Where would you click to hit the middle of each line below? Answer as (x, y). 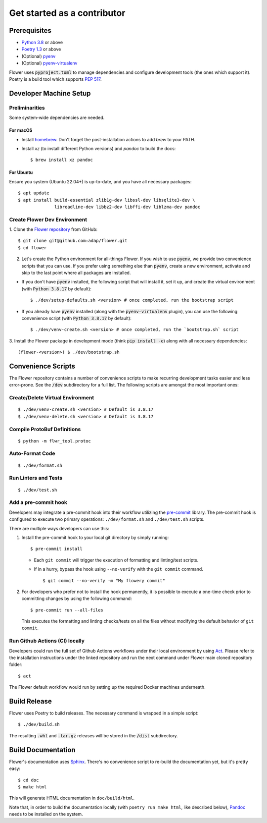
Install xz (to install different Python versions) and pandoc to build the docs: (99, 148)
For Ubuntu (21, 172)
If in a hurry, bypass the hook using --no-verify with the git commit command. (119, 569)
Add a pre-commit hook (38, 502)
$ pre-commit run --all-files (67, 610)
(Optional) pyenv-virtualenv (49, 63)
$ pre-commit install (56, 549)
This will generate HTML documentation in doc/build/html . (72, 798)
